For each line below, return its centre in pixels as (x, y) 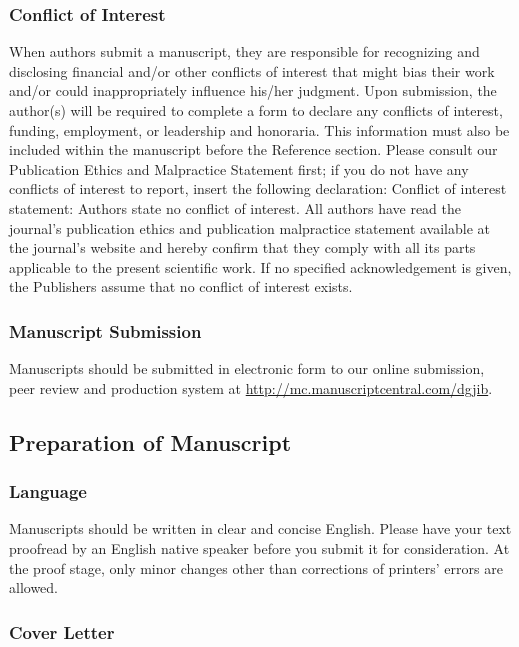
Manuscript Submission (105, 330)
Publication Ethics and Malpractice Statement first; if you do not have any (239, 168)
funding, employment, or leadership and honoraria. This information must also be (259, 129)
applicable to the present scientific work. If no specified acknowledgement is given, (260, 266)
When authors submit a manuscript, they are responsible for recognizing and (244, 51)
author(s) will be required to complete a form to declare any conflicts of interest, (256, 110)
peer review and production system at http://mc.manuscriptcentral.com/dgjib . (251, 387)
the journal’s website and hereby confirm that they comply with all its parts (242, 247)
